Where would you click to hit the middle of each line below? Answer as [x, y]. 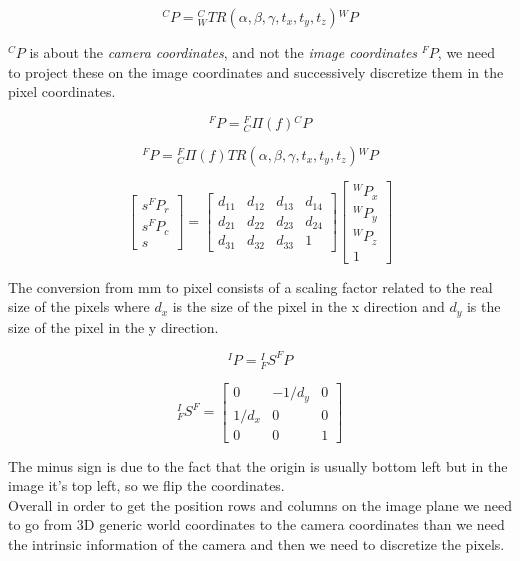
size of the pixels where [79, 306]
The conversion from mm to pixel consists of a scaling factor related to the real [250, 286]
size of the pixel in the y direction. [113, 326]
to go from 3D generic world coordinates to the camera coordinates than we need [256, 524]
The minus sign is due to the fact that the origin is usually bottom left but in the [258, 465]
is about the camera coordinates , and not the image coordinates [223, 52]
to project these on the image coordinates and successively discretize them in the [256, 71]
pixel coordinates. [62, 91]
